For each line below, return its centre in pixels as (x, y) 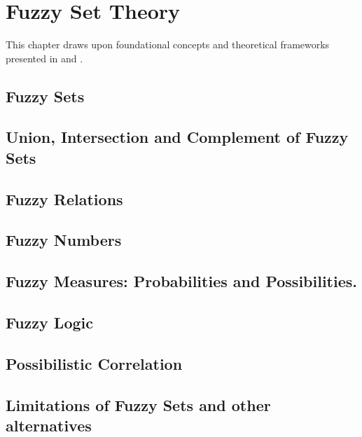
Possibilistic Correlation (94, 363)
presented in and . (44, 58)
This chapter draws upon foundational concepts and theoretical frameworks (168, 44)
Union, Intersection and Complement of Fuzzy (177, 137)
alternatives (49, 425)
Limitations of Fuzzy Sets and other (138, 404)
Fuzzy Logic (49, 322)
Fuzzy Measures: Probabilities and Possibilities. (181, 281)
